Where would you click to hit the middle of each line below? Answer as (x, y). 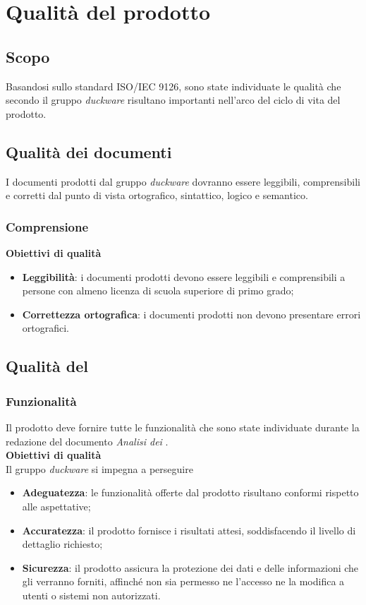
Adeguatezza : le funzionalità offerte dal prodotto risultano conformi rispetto (190, 492)
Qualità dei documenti (89, 151)
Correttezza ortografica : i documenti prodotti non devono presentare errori (191, 314)
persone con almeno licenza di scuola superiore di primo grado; (158, 290)
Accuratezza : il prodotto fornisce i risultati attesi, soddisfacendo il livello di (189, 530)
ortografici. (46, 328)
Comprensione (47, 226)
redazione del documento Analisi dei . (87, 441)
